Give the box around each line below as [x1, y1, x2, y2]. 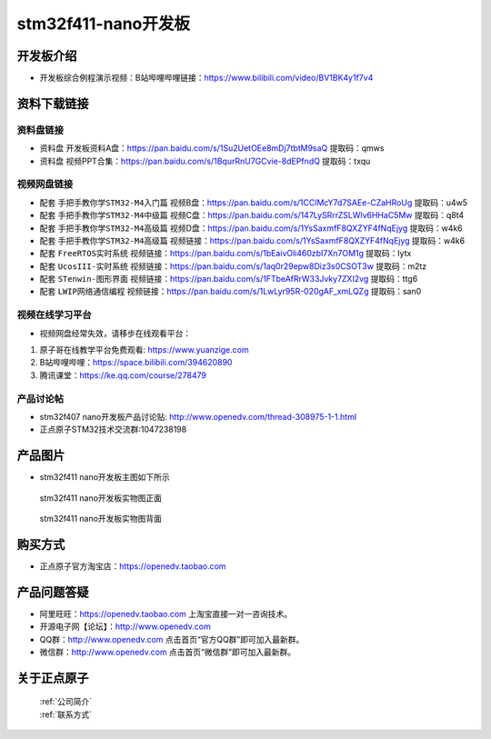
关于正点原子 [16, 670, 89, 685]
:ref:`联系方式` [39, 709, 93, 720]
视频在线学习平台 [16, 309, 92, 322]
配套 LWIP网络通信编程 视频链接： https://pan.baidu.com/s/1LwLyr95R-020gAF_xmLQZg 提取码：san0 [39, 286, 422, 297]
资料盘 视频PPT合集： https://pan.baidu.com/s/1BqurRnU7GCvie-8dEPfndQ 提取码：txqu [39, 155, 371, 166]
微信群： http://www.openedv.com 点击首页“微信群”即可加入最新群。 [39, 646, 296, 657]
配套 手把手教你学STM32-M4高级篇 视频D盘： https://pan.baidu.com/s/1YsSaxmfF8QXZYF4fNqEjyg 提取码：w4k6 [39, 223, 463, 234]
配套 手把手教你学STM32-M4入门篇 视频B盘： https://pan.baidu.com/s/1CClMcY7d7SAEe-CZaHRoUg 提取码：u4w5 [39, 196, 468, 208]
